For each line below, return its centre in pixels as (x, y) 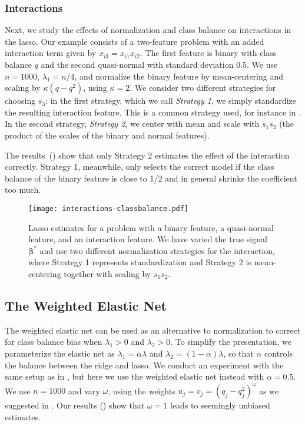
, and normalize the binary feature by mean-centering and (179, 76)
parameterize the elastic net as (60, 353)
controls (279, 353)
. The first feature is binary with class (208, 53)
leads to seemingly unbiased (220, 405)
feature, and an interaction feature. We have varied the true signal (148, 239)
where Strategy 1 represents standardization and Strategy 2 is (140, 262)
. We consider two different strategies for (203, 88)
